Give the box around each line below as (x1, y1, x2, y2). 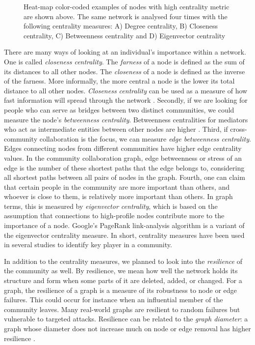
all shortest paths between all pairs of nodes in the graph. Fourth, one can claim (4, 172, 245, 182)
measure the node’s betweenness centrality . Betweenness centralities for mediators (4, 114, 248, 124)
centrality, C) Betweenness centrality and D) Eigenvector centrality (24, 30, 226, 40)
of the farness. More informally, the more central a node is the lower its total (4, 76, 235, 86)
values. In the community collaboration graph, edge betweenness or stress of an (4, 152, 242, 163)
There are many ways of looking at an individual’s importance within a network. (4, 47, 246, 57)
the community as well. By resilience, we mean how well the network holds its (4, 265, 238, 276)
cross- (230, 124, 247, 134)
